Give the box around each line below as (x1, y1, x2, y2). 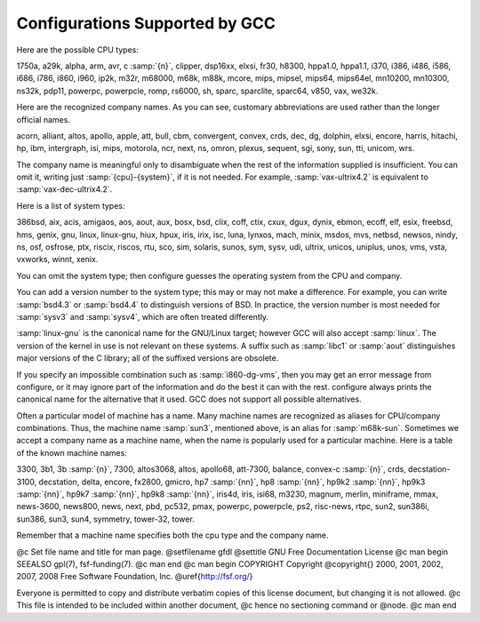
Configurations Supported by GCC (16, 13, 276, 33)
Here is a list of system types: (16, 200, 125, 211)
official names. (16, 114, 71, 124)
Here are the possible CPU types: (16, 44, 140, 55)
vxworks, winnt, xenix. (16, 254, 99, 265)
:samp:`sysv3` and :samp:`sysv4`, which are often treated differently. (16, 311, 269, 322)
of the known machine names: (16, 447, 128, 458)
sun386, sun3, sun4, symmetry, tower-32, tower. (16, 514, 195, 524)
